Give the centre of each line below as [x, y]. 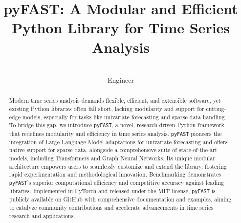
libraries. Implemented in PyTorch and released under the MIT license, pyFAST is [112, 191]
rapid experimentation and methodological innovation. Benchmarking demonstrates [115, 174]
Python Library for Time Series [121, 28]
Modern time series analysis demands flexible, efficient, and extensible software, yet [115, 100]
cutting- [216, 109]
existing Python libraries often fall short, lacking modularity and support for [107, 109]
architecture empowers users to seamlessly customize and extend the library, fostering [118, 166]
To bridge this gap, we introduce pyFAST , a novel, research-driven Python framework [117, 125]
